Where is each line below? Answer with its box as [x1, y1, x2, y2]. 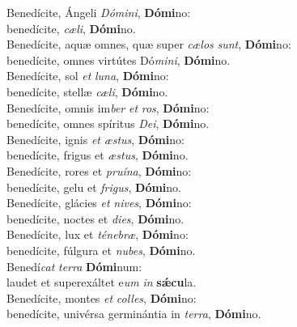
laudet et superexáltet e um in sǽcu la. [6, 274, 197, 291]
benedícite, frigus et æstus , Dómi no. [6, 147, 189, 163]
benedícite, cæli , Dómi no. [6, 19, 136, 36]
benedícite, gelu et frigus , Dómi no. [6, 178, 182, 195]
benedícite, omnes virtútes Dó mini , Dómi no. [6, 51, 231, 68]
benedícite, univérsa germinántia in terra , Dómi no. [6, 305, 261, 322]
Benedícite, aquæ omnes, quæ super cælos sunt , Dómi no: [6, 36, 291, 53]
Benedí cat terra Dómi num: [6, 257, 142, 274]
